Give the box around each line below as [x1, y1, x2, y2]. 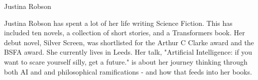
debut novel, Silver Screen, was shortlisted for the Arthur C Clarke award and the [4, 37, 254, 47]
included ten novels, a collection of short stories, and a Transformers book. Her [4, 27, 245, 38]
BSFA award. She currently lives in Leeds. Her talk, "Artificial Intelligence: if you [4, 47, 253, 57]
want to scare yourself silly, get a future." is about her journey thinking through [4, 56, 248, 67]
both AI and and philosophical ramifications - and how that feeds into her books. [4, 66, 252, 77]
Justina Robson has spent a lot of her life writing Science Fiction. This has [4, 17, 233, 28]
